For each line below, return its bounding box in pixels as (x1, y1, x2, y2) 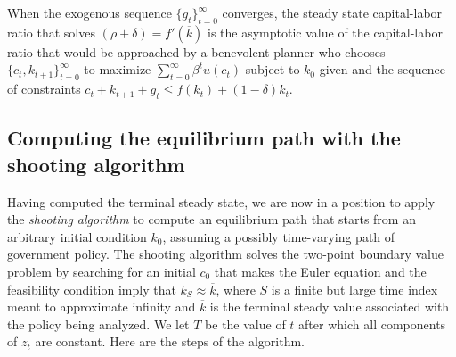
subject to (245, 60, 300, 79)
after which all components (298, 314, 446, 333)
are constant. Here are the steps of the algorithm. (35, 332, 305, 351)
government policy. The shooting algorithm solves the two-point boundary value (7, 245, 444, 263)
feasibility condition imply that (7, 279, 176, 298)
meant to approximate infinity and (7, 297, 196, 316)
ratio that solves (7, 22, 95, 41)
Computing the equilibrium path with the (7, 124, 401, 152)
